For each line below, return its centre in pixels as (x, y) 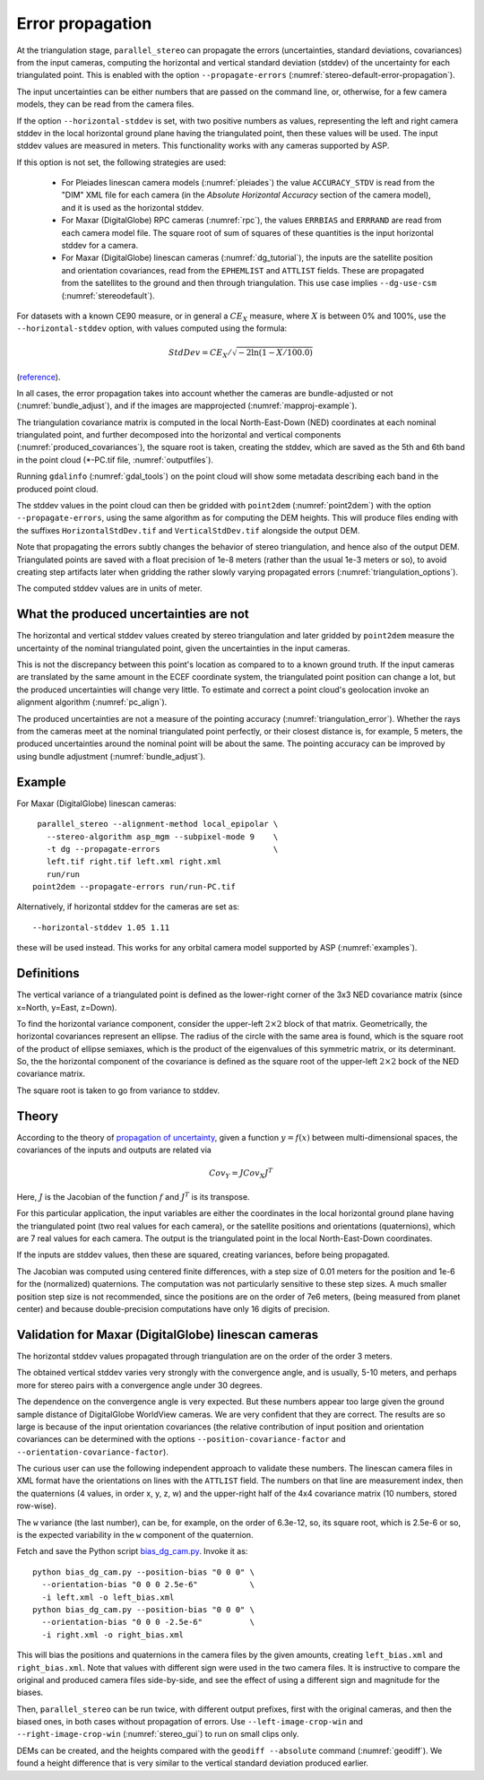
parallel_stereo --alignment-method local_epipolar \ (158, 824)
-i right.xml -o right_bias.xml (112, 1635)
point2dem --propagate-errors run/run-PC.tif (134, 887)
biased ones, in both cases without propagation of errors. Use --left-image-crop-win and (190, 1722)
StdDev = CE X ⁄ (200, 353)
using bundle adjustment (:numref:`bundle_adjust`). (111, 756)
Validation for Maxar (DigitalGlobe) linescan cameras (167, 1335)
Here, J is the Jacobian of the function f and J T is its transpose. (133, 1196)
